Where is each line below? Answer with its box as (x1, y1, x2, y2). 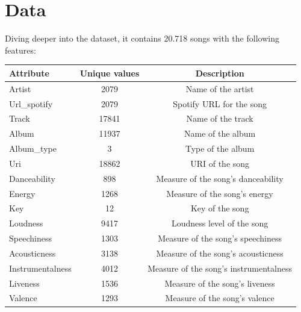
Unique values (79, 66, 140, 79)
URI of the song (190, 157, 250, 169)
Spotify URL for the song (173, 97, 267, 110)
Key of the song (190, 202, 249, 214)
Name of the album (184, 127, 256, 140)
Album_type (9, 142, 57, 155)
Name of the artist (185, 82, 254, 95)
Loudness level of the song (172, 217, 268, 229)
